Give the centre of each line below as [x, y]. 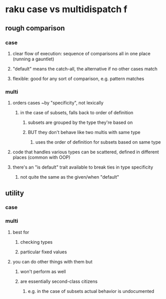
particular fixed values [43, 252]
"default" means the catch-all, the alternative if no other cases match [85, 69]
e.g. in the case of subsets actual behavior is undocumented [91, 291]
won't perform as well [43, 271]
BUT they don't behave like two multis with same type [84, 132]
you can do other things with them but [53, 261]
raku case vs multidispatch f [67, 9]
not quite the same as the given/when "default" [70, 177]
